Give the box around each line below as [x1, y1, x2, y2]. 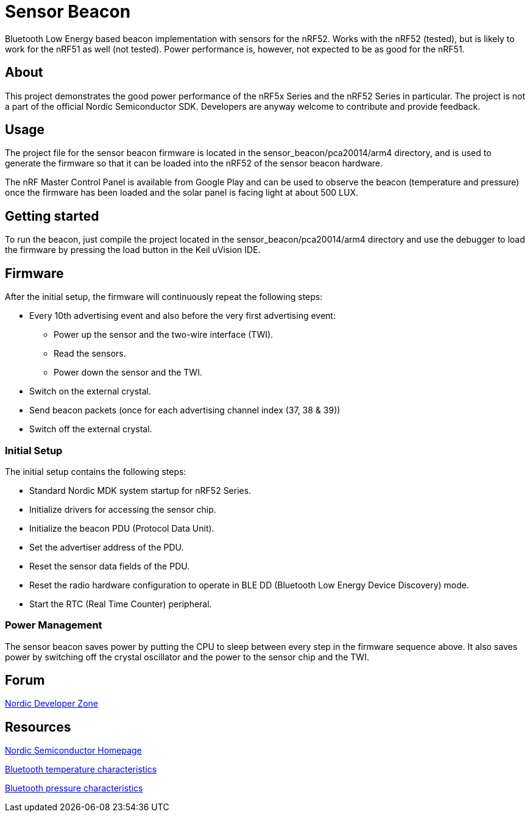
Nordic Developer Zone [5, 698, 98, 709]
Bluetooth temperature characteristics [5, 764, 157, 775]
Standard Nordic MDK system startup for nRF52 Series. [29, 485, 252, 496]
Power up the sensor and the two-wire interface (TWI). [54, 329, 274, 340]
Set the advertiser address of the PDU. [29, 541, 184, 552]
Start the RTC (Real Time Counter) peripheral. [29, 598, 212, 609]
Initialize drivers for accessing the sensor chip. [29, 504, 216, 515]
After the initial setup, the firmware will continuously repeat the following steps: [5, 291, 323, 302]
